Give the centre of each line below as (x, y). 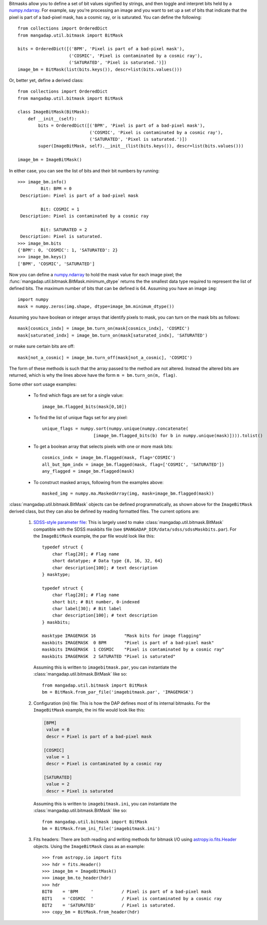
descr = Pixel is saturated (80, 791)
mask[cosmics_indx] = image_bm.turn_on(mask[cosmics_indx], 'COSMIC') (104, 328)
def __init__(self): (52, 119)
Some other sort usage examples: (43, 384)
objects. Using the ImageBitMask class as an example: (89, 846)
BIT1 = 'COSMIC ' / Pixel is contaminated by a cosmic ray (132, 898)
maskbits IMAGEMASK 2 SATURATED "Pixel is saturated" (109, 656)
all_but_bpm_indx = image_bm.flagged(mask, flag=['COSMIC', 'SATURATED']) (133, 464)
